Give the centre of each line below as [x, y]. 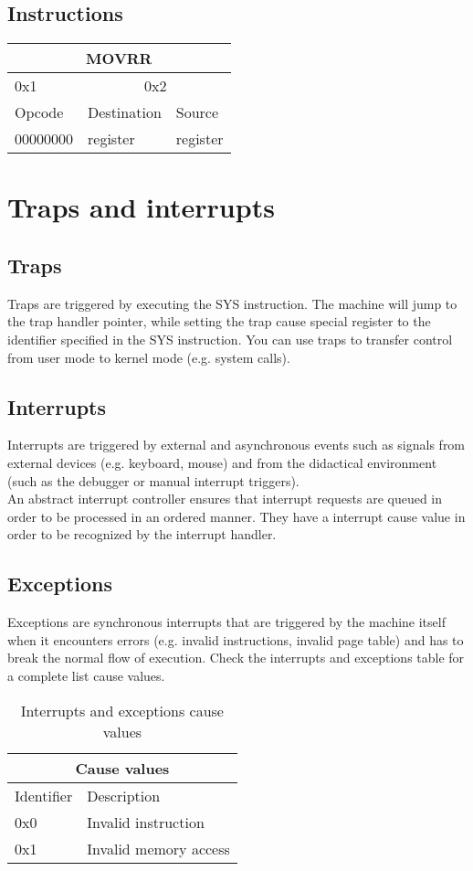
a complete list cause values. [86, 675]
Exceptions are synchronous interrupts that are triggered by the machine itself [226, 622]
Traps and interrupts [141, 207]
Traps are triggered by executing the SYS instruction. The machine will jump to [232, 303]
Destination [125, 112]
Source [197, 112]
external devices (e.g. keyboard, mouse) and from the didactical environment [222, 462]
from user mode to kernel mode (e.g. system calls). [149, 357]
